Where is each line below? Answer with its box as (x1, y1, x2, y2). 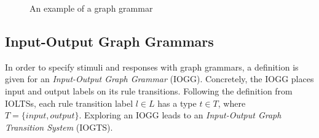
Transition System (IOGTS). (5, 120, 113, 133)
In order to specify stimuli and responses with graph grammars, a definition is (5, 60, 299, 73)
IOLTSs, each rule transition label (5, 96, 133, 109)
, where (218, 96, 246, 109)
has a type (157, 96, 197, 109)
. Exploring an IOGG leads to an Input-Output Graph (79, 109, 282, 121)
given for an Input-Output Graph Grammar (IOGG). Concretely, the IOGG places (5, 72, 314, 85)
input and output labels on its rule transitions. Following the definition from (5, 84, 293, 97)
